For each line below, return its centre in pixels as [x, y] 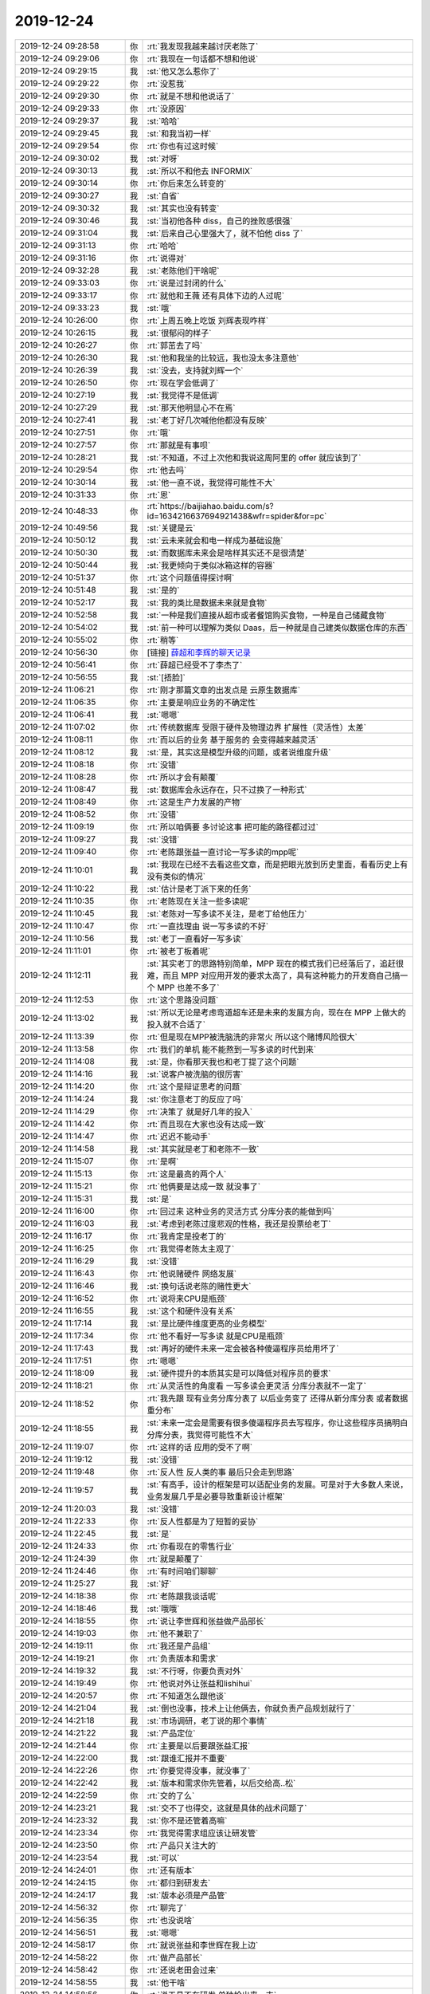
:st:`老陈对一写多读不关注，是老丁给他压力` [227, 913]
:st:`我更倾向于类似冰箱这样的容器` [211, 565]
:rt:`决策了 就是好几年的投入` [200, 1111]
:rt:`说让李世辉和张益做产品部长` [207, 1621]
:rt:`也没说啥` [171, 1920]
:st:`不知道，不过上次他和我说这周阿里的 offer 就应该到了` [254, 457]
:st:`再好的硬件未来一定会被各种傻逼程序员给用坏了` [243, 1348]
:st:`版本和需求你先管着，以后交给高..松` [221, 1783]
